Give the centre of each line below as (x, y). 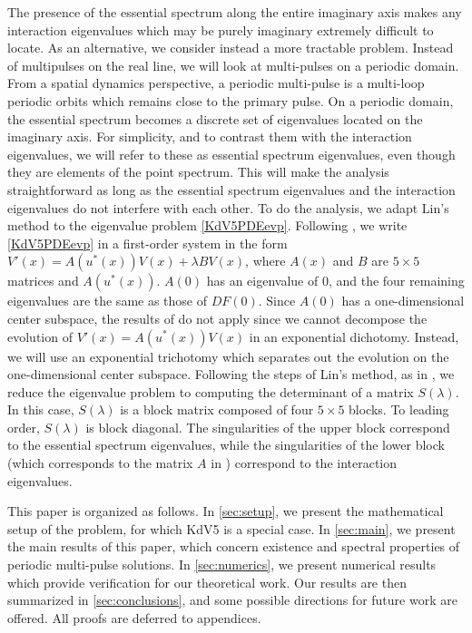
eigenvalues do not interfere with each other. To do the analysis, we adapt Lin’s (228, 207)
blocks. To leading (399, 409)
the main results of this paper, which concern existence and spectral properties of (234, 546)
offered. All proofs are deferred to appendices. (134, 617)
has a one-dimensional (403, 301)
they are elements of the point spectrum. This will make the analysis (198, 172)
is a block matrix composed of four (217, 409)
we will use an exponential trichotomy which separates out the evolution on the (228, 356)
